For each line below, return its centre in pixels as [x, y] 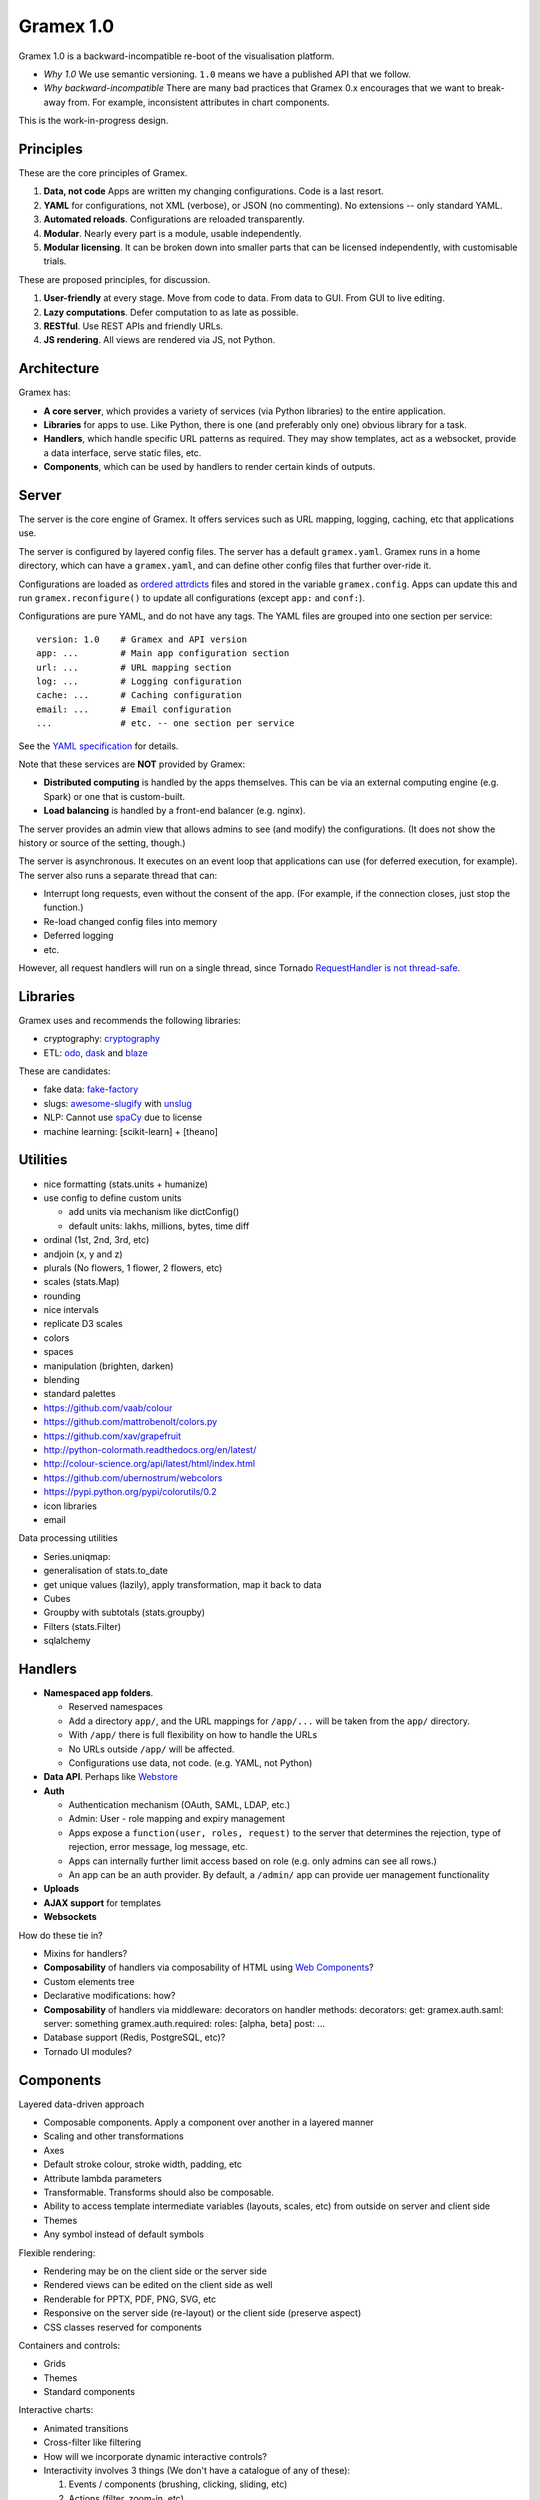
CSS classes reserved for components [122, 2327]
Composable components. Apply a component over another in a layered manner [208, 2122]
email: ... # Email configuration [134, 709]
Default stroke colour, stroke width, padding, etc [143, 2164]
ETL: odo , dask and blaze [96, 1052]
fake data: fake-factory [91, 1089]
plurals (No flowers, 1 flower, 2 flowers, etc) [133, 1267]
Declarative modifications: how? [109, 1996]
